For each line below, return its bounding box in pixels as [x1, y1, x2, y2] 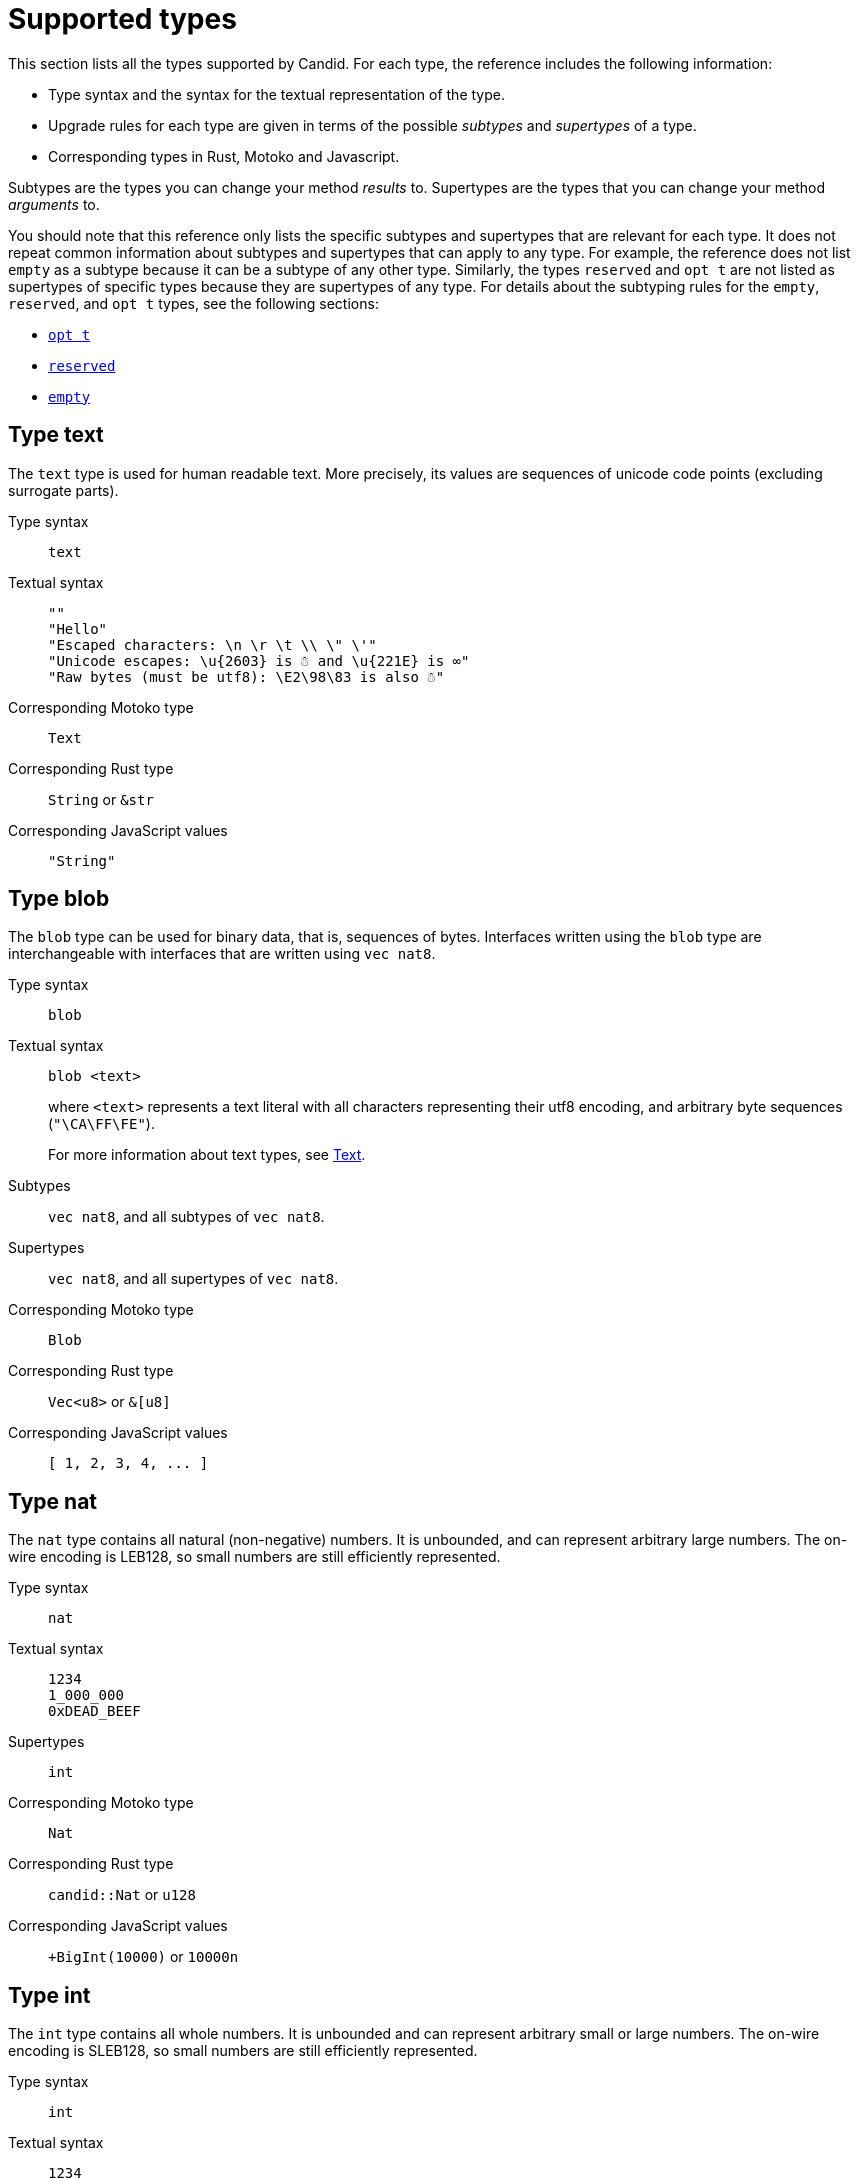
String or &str [48, 790, 154, 808]
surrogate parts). [8, 481, 119, 499]
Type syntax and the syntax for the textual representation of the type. [48, 85, 505, 103]
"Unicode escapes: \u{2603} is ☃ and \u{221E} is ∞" [48, 652, 470, 669]
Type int [8, 1982, 91, 2008]
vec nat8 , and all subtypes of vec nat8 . [48, 1208, 325, 1226]
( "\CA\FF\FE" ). [48, 1115, 155, 1133]
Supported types [8, 2, 237, 36]
